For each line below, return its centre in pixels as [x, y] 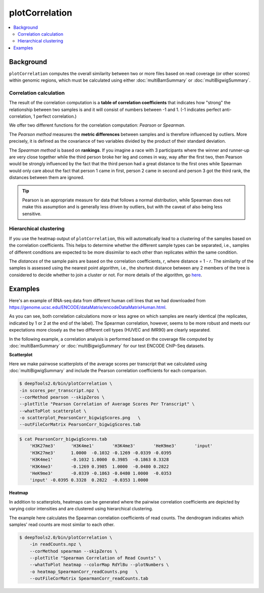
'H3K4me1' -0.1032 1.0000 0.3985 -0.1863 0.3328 [99, 460]
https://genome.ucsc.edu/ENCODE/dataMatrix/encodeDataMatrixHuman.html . [88, 307]
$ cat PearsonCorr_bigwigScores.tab [63, 439]
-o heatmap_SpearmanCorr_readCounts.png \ [84, 571]
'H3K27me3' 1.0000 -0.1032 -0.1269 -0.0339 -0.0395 [100, 453]
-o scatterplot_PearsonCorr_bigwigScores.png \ [80, 418]
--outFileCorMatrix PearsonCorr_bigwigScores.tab [80, 425]
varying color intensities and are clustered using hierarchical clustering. [81, 509]
